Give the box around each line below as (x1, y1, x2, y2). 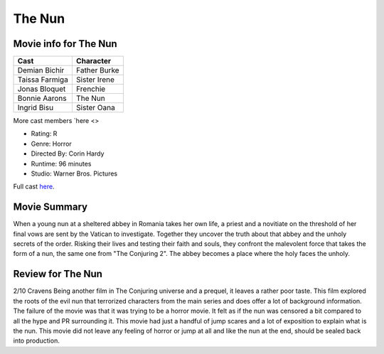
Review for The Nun (13, 268, 103, 280)
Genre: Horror (31, 139, 73, 148)
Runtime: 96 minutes (31, 159, 92, 168)
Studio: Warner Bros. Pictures (31, 169, 117, 178)
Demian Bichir (17, 65, 65, 75)
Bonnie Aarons (17, 93, 67, 103)
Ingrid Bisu (17, 103, 53, 113)
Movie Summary (13, 201, 88, 213)
